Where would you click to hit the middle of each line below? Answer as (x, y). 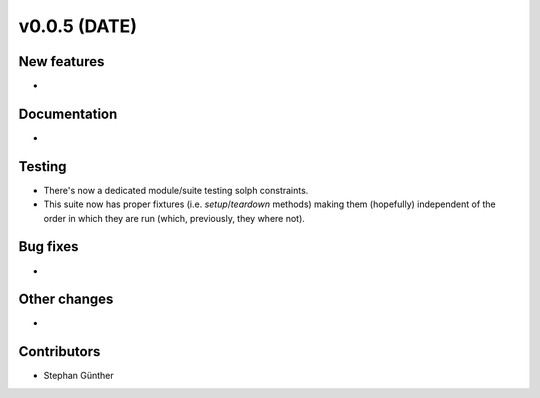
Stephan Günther (78, 376)
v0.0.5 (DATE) (77, 26)
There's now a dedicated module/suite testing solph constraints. (176, 190)
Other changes (66, 299)
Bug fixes (48, 246)
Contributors (59, 351)
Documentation (68, 113)
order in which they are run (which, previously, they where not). (174, 218)
